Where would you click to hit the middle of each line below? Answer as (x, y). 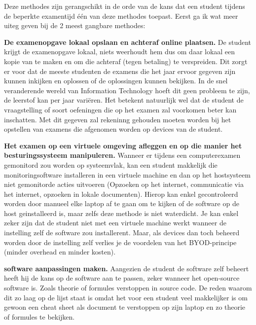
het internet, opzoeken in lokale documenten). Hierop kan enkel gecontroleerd (121, 194)
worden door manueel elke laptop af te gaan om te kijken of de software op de (122, 203)
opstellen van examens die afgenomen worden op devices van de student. (113, 129)
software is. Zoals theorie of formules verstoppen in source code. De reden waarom (128, 288)
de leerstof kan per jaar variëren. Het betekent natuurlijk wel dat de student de (124, 100)
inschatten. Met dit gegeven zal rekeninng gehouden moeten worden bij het (118, 119)
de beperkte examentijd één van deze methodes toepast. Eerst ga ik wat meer (121, 16)
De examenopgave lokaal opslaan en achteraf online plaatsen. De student (128, 42)
